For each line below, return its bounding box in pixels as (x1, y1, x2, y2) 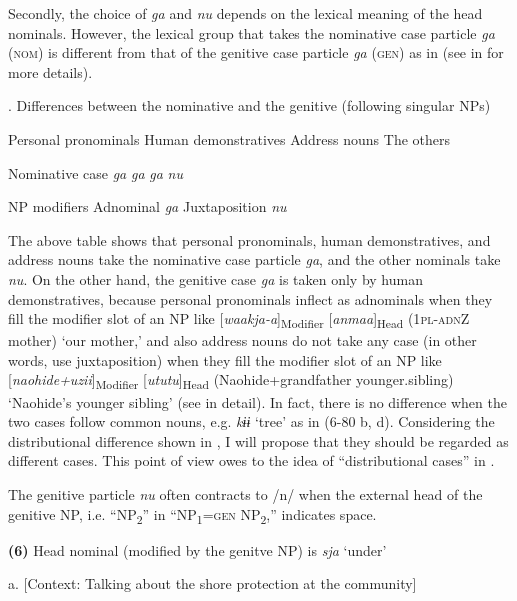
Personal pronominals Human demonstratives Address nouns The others (8, 128, 451, 149)
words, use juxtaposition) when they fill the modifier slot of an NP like (8, 349, 442, 370)
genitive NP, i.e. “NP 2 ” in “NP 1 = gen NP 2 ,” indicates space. (8, 503, 377, 527)
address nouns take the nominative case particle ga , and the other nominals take (8, 249, 501, 270)
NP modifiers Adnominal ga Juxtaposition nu (8, 196, 287, 217)
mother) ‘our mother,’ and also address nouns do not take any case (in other (8, 330, 477, 351)
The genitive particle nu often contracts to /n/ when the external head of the (8, 483, 483, 504)
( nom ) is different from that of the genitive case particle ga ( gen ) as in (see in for (8, 42, 504, 63)
